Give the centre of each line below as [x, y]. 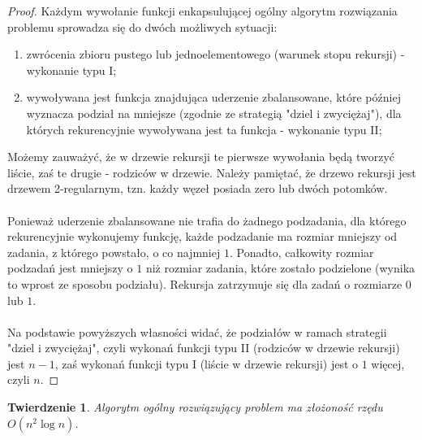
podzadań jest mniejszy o [70, 268]
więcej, [388, 363]
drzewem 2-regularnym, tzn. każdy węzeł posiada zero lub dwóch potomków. [198, 188]
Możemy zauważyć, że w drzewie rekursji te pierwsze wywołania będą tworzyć [201, 157]
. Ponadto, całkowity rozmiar [301, 252]
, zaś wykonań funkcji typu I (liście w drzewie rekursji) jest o [207, 363]
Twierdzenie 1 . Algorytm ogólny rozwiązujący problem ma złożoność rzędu [195, 407]
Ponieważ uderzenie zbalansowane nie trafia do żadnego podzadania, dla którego [207, 220]
